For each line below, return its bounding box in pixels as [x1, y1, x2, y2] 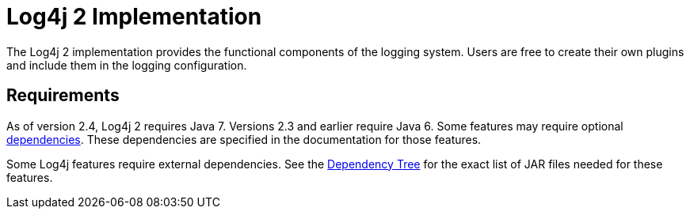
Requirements [6, 85, 120, 106]
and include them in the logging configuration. [6, 58, 247, 72]
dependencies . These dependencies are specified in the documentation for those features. [6, 132, 482, 146]
